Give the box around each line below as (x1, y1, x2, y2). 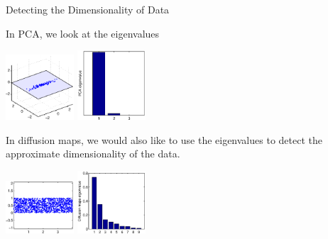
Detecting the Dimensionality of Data (6, 2, 170, 16)
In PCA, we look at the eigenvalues (6, 26, 160, 40)
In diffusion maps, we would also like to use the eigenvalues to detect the (6, 132, 322, 147)
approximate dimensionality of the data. (6, 146, 180, 161)
